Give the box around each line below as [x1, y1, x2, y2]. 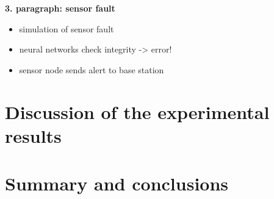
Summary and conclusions [5, 171, 229, 196]
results [5, 123, 62, 148]
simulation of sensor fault [19, 22, 114, 35]
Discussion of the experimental [5, 99, 270, 124]
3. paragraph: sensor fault [5, 2, 115, 14]
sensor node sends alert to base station [19, 63, 164, 76]
